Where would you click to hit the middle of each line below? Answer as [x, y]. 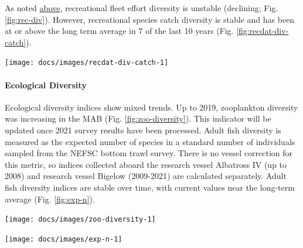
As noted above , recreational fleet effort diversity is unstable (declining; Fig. [142, 8]
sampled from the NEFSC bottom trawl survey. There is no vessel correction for [149, 153]
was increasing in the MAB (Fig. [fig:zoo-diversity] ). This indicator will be [138, 118]
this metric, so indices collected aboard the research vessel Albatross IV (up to [146, 164]
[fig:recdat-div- [263, 31]
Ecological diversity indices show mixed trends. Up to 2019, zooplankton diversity [151, 107]
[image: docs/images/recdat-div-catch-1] [87, 63]
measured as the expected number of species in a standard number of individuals [150, 141]
